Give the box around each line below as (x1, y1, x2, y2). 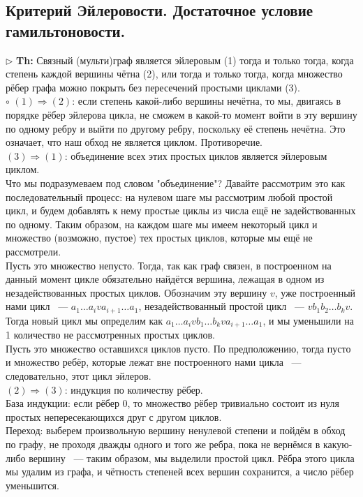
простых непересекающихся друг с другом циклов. (6, 409, 222, 424)
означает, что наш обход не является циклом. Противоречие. (6, 135, 262, 149)
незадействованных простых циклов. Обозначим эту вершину (6, 285, 267, 299)
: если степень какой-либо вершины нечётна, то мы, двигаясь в (72, 94, 341, 108)
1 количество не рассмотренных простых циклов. (6, 327, 215, 342)
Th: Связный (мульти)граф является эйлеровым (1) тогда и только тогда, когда (16, 52, 354, 67)
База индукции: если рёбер (6, 396, 119, 410)
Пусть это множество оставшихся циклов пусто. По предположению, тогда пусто (6, 341, 351, 355)
